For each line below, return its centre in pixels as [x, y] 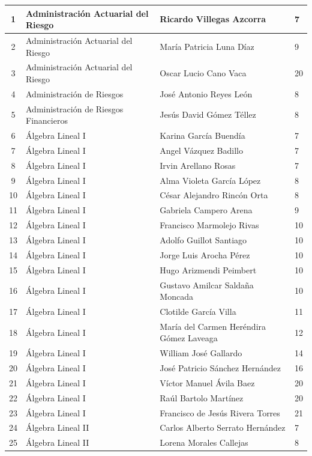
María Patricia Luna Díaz [207, 46]
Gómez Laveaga [189, 338]
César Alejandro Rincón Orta [214, 195]
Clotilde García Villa [198, 311]
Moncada [176, 296]
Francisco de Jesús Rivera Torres [220, 412]
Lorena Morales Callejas [204, 442]
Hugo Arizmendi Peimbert [208, 269]
